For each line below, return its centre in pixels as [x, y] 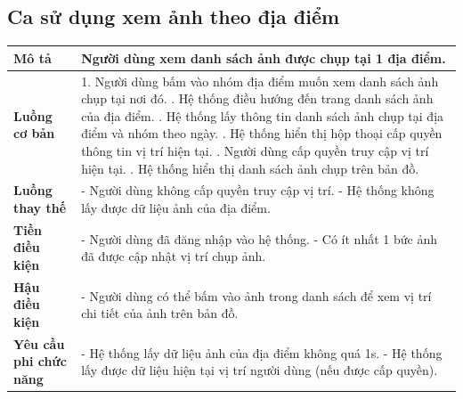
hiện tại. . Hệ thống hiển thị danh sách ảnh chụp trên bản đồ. [250, 168]
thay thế [40, 207]
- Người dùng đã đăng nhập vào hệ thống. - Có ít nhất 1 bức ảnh [259, 238]
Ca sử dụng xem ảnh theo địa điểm [174, 16]
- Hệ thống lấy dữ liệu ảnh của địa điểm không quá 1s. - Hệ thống [262, 352]
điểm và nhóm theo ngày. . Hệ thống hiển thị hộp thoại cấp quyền [262, 133]
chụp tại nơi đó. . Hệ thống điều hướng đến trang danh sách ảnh [257, 98]
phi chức [40, 361]
